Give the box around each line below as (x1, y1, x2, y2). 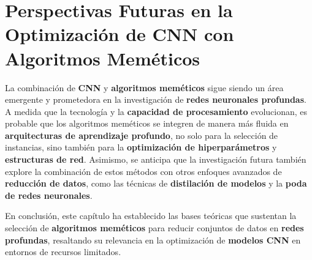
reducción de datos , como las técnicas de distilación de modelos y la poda (5, 177, 307, 190)
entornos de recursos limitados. (5, 245, 121, 258)
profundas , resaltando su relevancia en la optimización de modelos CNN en (5, 233, 301, 246)
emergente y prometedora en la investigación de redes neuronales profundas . (5, 93, 306, 106)
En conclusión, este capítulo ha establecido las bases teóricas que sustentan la (5, 209, 297, 222)
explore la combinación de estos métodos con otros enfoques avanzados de (5, 165, 282, 177)
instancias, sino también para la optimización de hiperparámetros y (5, 141, 277, 154)
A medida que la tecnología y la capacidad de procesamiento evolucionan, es (5, 105, 308, 117)
